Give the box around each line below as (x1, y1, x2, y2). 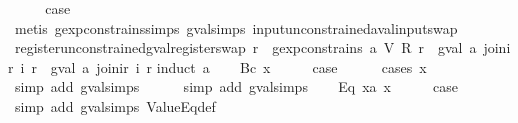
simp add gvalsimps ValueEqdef (14, 95, 216, 116)
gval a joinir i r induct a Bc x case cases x (50, 56, 427, 77)
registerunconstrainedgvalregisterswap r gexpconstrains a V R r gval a (14, 37, 477, 58)
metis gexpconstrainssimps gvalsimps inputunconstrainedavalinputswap (14, 17, 458, 38)
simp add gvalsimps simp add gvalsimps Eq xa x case (14, 76, 458, 97)
